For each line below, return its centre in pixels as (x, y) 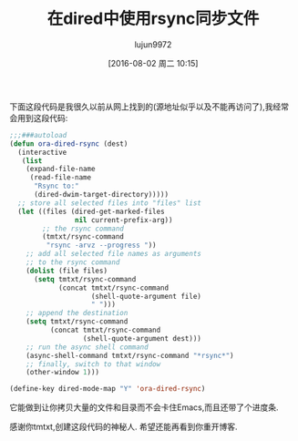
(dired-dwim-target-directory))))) (101, 195)
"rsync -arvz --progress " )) (101, 246)
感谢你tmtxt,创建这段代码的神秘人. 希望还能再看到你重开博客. (123, 427)
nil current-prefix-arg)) (123, 220)
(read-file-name (61, 178)
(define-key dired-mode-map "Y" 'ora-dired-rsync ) (108, 389)
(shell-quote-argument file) (146, 296)
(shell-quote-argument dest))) (142, 338)
